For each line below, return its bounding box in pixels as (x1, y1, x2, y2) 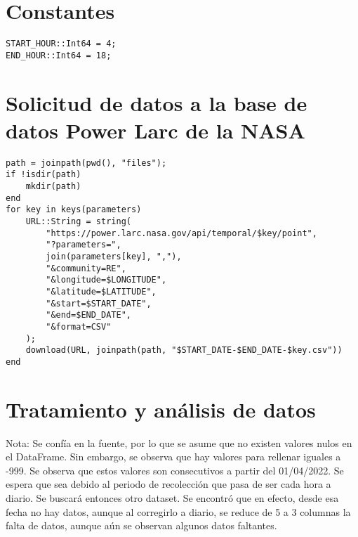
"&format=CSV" (46, 321, 112, 332)
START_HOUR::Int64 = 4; (6, 39, 117, 49)
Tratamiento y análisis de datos (6, 394, 316, 423)
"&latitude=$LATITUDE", (46, 286, 157, 297)
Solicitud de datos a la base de (6, 88, 307, 117)
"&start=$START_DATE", (46, 298, 152, 309)
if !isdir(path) (6, 169, 81, 180)
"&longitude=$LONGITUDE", (46, 275, 167, 285)
